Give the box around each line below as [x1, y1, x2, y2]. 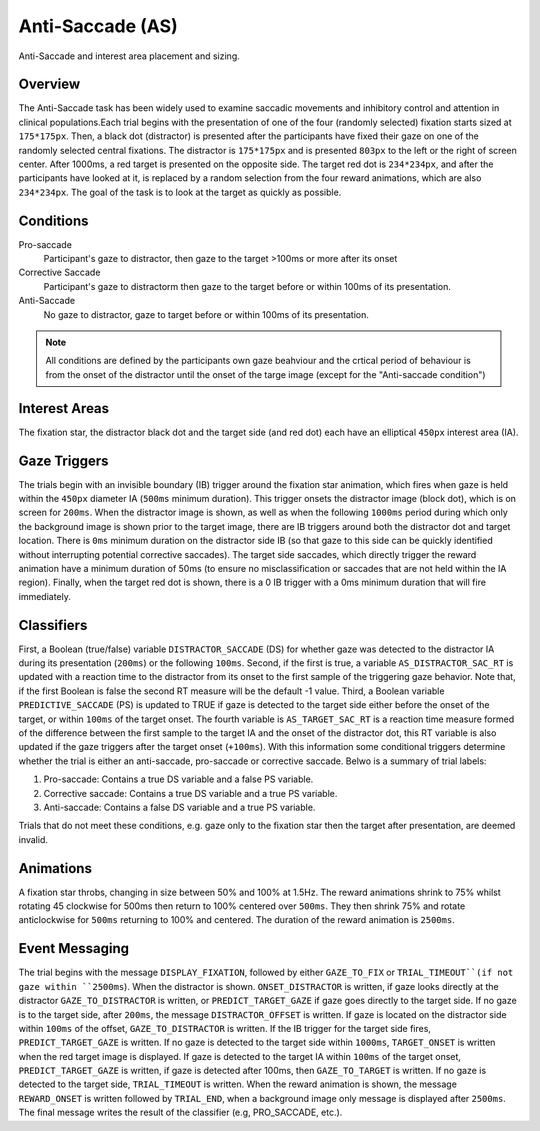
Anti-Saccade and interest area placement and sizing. [18, 50, 240, 62]
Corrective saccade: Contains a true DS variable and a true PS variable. [43, 787, 338, 799]
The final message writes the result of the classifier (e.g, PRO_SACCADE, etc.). [18, 1106, 343, 1119]
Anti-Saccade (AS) [18, 15, 179, 37]
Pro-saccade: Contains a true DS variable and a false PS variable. [43, 773, 314, 785]
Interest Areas [18, 400, 110, 417]
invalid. [18, 833, 49, 845]
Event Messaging [18, 940, 130, 957]
